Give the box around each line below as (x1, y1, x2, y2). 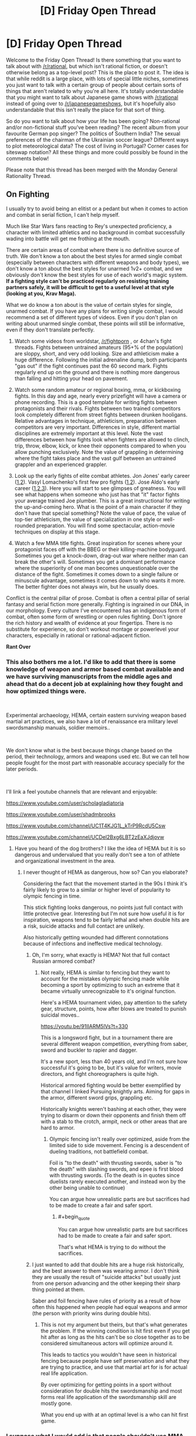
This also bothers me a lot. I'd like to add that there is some (6, 658, 176, 666)
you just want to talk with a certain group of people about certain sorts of (6, 81, 182, 88)
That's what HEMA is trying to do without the (58, 1243, 166, 1250)
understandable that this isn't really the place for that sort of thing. (6, 106, 166, 113)
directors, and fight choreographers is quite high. (40, 1071, 159, 1078)
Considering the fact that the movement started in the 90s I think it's (23, 880, 188, 887)
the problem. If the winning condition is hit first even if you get (40, 1327, 190, 1334)
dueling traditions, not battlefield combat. (49, 1148, 149, 1155)
